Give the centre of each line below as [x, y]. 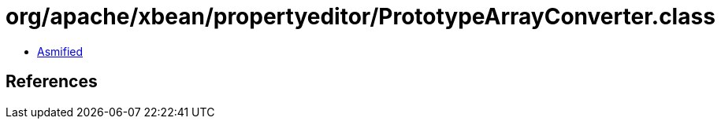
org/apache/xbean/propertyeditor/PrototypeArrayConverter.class [360, 17]
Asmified [60, 51]
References [52, 82]
